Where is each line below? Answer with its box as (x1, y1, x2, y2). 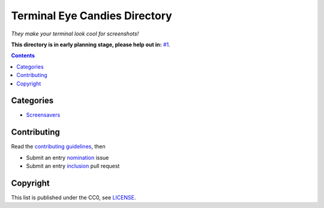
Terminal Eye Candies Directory (11, 9, 172, 22)
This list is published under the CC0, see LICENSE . (11, 194, 136, 201)
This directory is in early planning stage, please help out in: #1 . (11, 41, 170, 48)
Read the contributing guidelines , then (11, 143, 106, 150)
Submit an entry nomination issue (26, 154, 109, 161)
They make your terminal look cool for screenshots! (11, 30, 139, 37)
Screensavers (26, 111, 61, 118)
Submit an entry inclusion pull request (26, 162, 120, 170)
